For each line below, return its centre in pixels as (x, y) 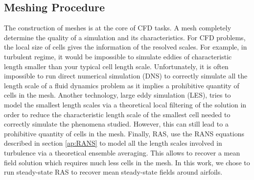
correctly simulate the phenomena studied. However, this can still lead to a (116, 124)
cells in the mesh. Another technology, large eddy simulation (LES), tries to (117, 95)
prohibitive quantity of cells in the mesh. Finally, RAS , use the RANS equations (124, 133)
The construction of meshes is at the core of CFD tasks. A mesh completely (118, 28)
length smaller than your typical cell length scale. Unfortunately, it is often (116, 66)
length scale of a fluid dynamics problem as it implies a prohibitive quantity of (122, 85)
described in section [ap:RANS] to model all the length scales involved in (113, 143)
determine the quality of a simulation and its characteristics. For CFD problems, (125, 37)
